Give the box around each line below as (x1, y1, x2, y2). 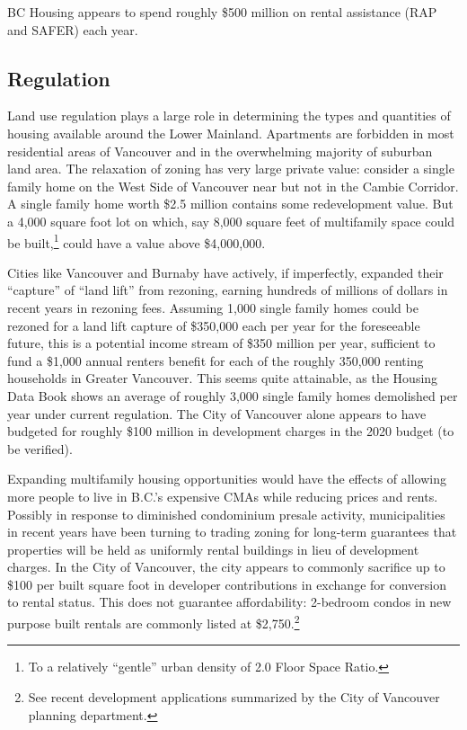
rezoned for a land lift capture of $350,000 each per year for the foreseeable (7, 316, 420, 334)
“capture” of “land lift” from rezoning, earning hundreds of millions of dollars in (7, 280, 448, 299)
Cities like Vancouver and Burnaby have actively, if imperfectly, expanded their (7, 263, 444, 281)
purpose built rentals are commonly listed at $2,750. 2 (7, 611, 300, 632)
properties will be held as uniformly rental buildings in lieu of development (7, 539, 419, 558)
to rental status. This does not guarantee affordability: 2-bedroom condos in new (7, 592, 452, 611)
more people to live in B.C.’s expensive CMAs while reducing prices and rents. (7, 486, 438, 505)
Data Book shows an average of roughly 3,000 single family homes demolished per (7, 386, 458, 405)
